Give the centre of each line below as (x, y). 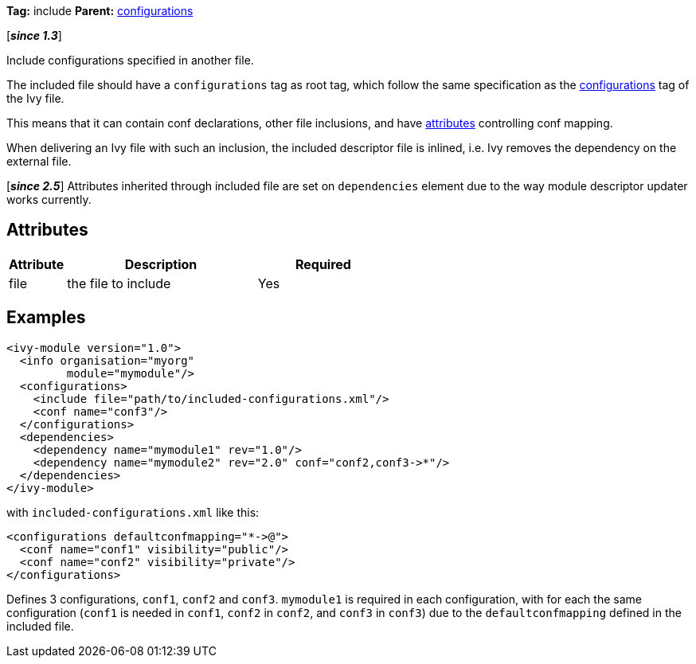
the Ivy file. (35, 98)
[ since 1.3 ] (34, 35)
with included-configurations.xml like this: (133, 512)
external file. (39, 161)
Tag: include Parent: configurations (100, 11)
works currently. (49, 199)
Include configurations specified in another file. (130, 60)
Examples (46, 318)
